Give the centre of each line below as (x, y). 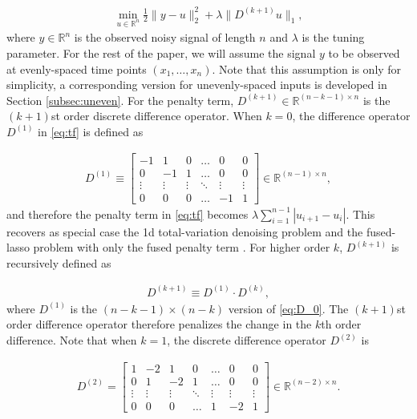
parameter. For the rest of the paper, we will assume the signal (161, 52)
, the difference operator (351, 116)
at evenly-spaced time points (77, 68)
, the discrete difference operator (247, 340)
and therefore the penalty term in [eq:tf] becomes (128, 214)
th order (341, 324)
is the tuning (333, 37)
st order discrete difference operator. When (156, 116)
